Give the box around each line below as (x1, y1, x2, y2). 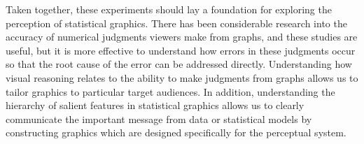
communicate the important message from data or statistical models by (6, 111, 312, 126)
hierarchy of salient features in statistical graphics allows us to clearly (6, 98, 304, 113)
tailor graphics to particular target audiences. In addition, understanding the (6, 84, 335, 99)
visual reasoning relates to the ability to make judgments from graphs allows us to (6, 70, 358, 85)
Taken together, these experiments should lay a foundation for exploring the (6, 2, 332, 16)
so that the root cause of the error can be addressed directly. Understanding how (6, 57, 352, 71)
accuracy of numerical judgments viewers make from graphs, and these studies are (6, 29, 358, 44)
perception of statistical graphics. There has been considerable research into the (6, 15, 347, 30)
